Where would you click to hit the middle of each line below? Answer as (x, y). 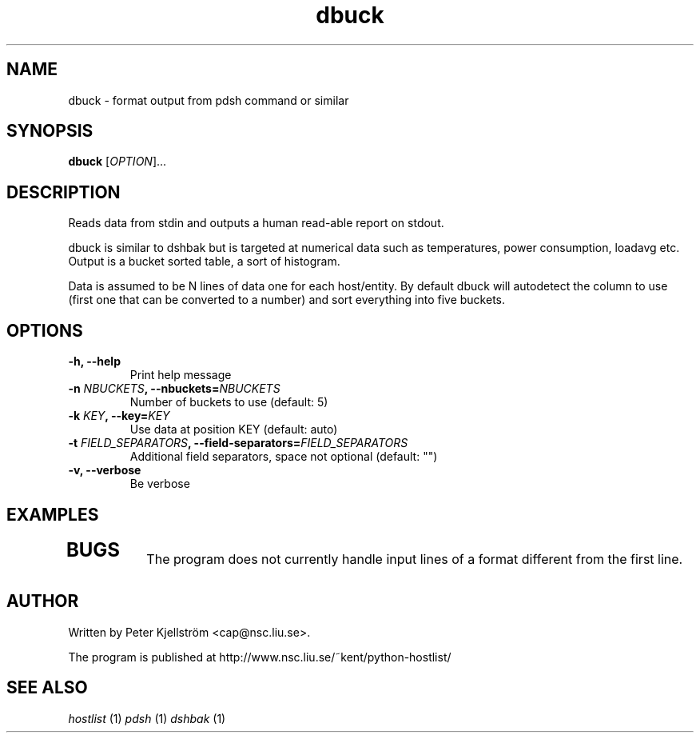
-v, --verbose (105, 470)
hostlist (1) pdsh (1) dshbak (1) (147, 718)
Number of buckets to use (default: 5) (229, 402)
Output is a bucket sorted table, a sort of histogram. (204, 262)
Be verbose (160, 484)
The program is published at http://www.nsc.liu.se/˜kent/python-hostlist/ (260, 657)
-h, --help (94, 362)
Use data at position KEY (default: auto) (234, 429)
